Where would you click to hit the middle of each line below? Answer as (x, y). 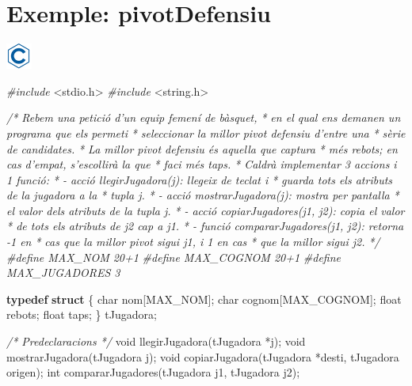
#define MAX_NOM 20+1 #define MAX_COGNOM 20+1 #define (174, 257)
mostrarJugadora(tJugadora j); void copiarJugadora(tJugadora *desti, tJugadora (203, 356)
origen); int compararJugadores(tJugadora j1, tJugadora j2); (153, 372)
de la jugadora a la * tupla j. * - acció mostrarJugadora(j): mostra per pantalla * (203, 195)
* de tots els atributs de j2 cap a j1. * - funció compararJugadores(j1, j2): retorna (205, 226)
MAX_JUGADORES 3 (63, 272)
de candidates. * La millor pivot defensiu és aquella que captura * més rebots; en (202, 148)
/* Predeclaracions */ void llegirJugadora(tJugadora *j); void (156, 341)
